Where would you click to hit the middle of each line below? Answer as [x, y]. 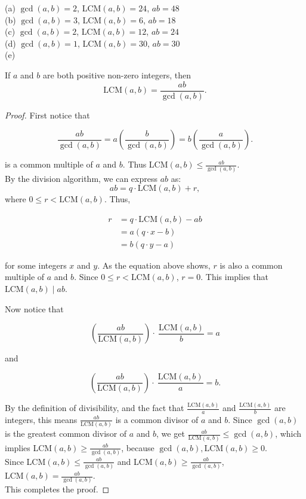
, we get [171, 433]
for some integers [36, 265]
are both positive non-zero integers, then [117, 74]
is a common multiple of [49, 164]
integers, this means [41, 419]
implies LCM [29, 447]
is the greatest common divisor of [66, 433]
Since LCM [25, 461]
